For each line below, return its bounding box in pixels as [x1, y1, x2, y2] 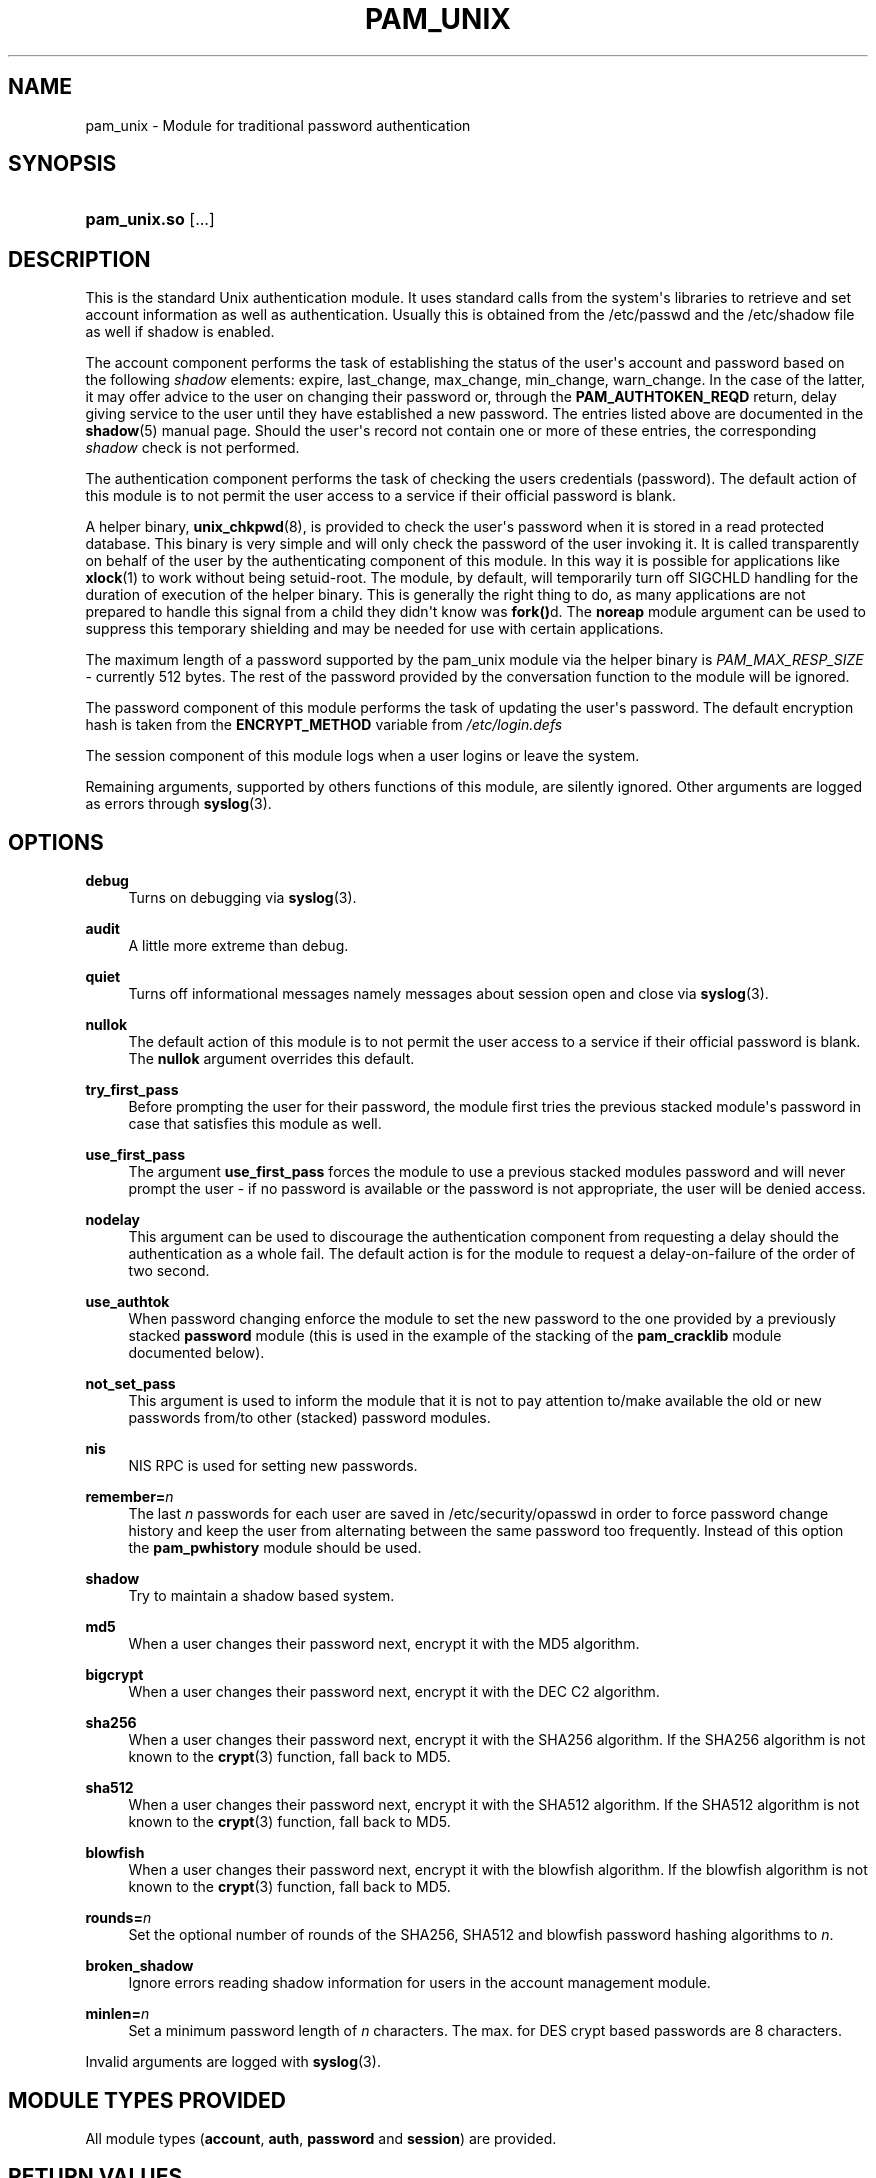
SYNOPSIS [8, 151, 117, 177]
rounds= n [85, 1909, 152, 1927]
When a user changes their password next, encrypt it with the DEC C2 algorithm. [128, 1683, 660, 1701]
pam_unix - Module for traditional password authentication [85, 116, 471, 134]
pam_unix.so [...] [85, 209, 215, 230]
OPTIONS [8, 829, 104, 855]
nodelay [85, 1211, 140, 1229]
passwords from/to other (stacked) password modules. [128, 1409, 491, 1427]
